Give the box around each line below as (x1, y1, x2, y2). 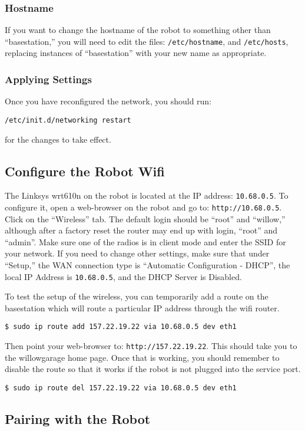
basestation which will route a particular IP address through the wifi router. (5, 301, 280, 314)
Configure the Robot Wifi (5, 162, 165, 180)
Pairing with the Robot (5, 410, 151, 427)
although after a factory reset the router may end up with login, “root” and (5, 224, 278, 236)
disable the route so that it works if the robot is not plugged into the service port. (5, 363, 301, 375)
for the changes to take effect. (5, 133, 111, 145)
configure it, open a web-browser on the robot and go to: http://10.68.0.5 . (5, 200, 282, 213)
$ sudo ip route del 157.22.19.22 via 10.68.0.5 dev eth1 (5, 383, 237, 392)
